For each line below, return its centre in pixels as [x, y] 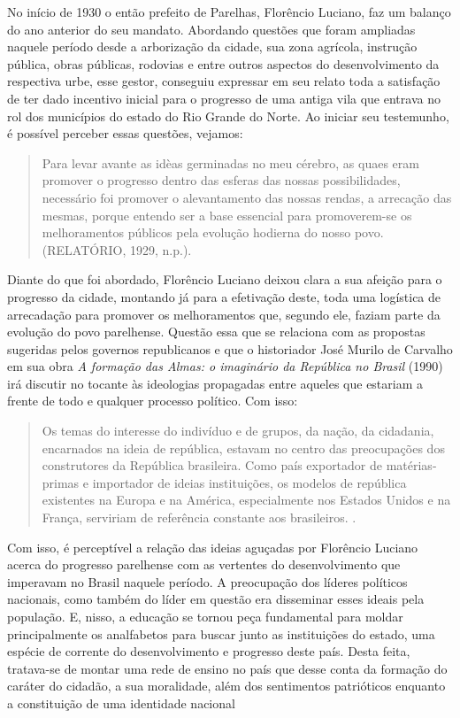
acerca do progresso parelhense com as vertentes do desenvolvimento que [204, 564]
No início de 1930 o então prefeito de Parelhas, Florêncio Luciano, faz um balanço [229, 12]
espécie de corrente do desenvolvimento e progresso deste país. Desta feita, [209, 651]
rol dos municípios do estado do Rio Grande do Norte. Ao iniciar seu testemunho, [228, 116]
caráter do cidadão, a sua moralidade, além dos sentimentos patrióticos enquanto [226, 686]
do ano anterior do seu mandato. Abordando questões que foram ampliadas [211, 29]
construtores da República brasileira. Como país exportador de [212, 465]
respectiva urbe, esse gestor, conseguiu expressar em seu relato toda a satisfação [224, 81]
